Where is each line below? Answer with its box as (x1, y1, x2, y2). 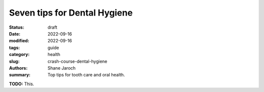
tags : (9, 44, 20, 51)
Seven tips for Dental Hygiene (9, 7, 133, 18)
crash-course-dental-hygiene (47, 58, 108, 64)
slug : (9, 58, 20, 64)
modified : (9, 38, 29, 44)
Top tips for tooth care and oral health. (47, 72, 125, 78)
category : (9, 52, 30, 57)
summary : (9, 72, 31, 78)
